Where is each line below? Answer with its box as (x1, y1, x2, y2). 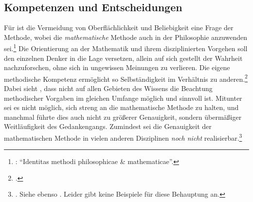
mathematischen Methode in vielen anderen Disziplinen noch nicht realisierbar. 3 (4, 131, 242, 143)
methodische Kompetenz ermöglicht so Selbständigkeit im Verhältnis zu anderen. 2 (4, 72, 248, 84)
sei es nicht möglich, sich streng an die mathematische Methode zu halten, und (4, 102, 239, 112)
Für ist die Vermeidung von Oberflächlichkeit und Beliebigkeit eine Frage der (4, 22, 234, 33)
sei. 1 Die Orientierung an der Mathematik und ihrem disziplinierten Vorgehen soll (4, 42, 248, 54)
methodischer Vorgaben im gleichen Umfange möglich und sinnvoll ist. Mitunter (4, 92, 242, 103)
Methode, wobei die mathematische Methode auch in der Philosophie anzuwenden (4, 32, 248, 42)
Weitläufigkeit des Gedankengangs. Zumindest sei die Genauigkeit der (4, 121, 212, 131)
